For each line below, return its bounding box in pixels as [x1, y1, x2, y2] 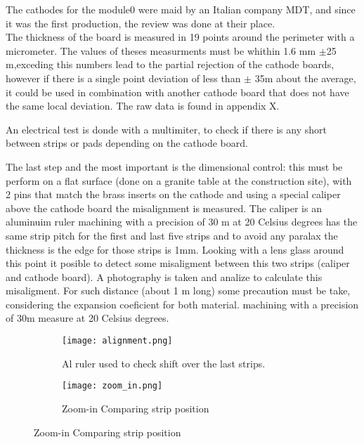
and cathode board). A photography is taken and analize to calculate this [6, 269, 323, 284]
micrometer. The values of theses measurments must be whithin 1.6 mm [6, 43, 316, 58]
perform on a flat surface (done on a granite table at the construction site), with [6, 173, 352, 188]
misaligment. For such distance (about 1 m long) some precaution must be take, [6, 283, 351, 298]
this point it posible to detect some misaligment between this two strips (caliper [6, 256, 350, 270]
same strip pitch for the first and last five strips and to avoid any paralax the [6, 228, 338, 242]
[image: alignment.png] [62, 336, 173, 346]
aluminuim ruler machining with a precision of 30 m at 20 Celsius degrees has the [6, 214, 358, 229]
